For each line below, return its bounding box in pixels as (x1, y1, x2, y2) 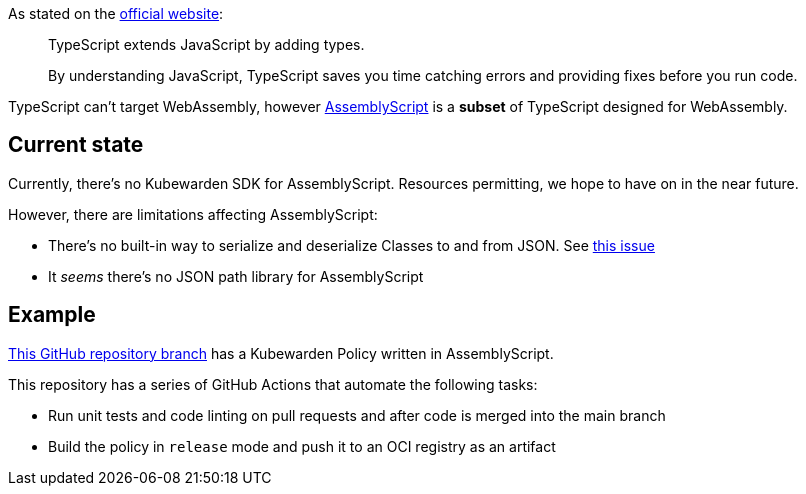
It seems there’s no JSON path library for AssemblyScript (48, 267, 424, 285)
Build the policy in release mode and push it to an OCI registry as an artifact (48, 437, 556, 455)
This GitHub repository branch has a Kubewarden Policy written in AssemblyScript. (8, 344, 554, 362)
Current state (8, 132, 144, 158)
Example (8, 302, 96, 328)
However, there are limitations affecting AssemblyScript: (8, 205, 378, 223)
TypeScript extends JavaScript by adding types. (48, 36, 365, 53)
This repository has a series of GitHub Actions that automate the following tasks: (8, 375, 538, 393)
